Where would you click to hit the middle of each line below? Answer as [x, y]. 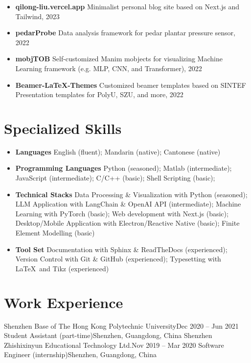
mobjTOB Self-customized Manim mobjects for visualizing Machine [119, 59]
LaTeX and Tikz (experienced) [62, 268]
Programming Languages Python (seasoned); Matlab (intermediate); [124, 168]
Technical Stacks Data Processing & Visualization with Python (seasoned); [131, 194]
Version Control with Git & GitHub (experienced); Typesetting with [118, 259]
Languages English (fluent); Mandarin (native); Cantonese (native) [118, 151]
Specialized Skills [63, 128]
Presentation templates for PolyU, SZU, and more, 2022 [99, 94]
